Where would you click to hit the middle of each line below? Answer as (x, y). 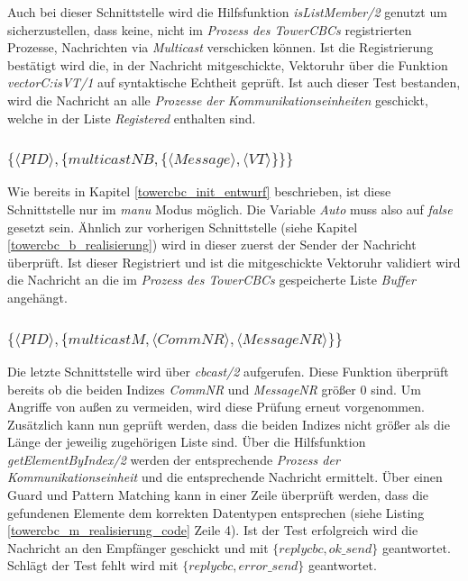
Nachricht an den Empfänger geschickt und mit (138, 547)
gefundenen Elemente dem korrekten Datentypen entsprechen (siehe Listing (216, 512)
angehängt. (37, 298)
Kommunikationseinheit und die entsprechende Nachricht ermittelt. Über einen (225, 477)
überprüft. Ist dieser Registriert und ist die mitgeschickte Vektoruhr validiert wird (234, 262)
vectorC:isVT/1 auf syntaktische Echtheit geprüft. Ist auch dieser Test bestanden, (234, 82)
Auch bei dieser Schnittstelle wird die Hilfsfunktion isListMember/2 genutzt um (227, 12)
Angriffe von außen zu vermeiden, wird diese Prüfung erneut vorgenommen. (216, 407)
